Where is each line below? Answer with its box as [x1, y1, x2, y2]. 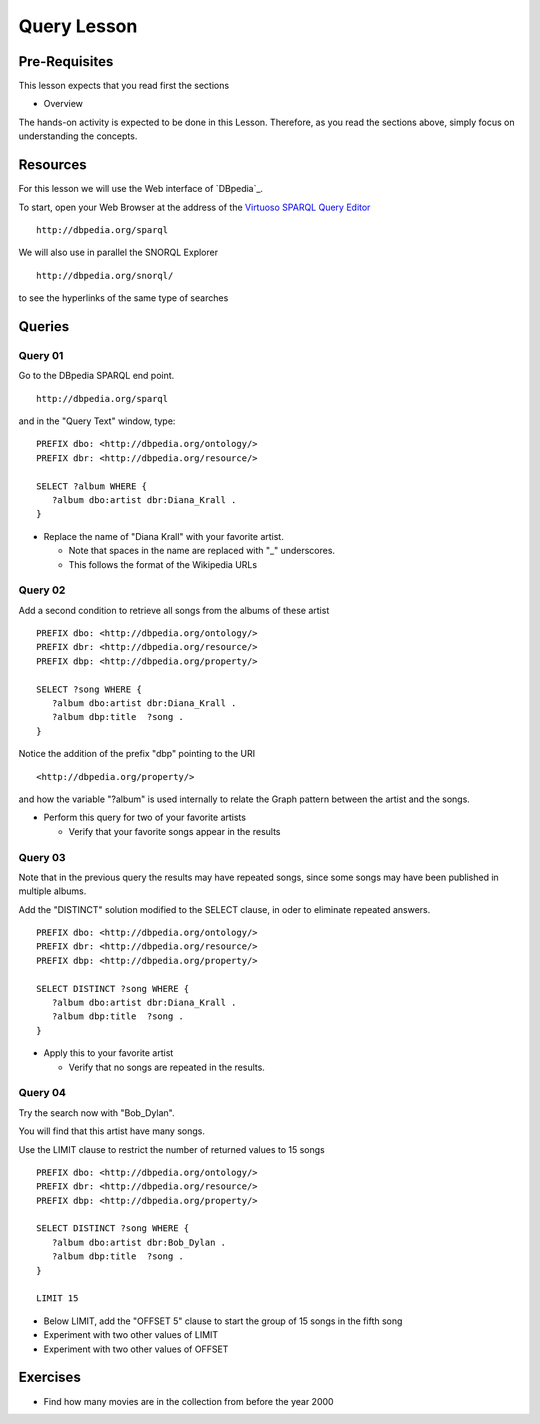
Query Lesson [18, 15, 138, 37]
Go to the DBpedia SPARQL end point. [18, 370, 175, 382]
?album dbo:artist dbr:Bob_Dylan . [51, 1236, 227, 1248]
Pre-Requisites [18, 53, 114, 70]
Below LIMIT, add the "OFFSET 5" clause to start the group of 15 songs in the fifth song [43, 1315, 403, 1327]
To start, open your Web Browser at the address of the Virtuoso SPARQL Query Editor [18, 201, 371, 213]
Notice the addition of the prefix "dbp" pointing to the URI [18, 748, 255, 760]
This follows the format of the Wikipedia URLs [68, 558, 258, 570]
